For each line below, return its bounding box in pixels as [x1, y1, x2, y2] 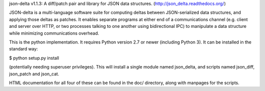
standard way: [9, 46, 38, 52]
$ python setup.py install [9, 55, 59, 61]
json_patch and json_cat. [9, 71, 59, 77]
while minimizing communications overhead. [9, 30, 99, 36]
